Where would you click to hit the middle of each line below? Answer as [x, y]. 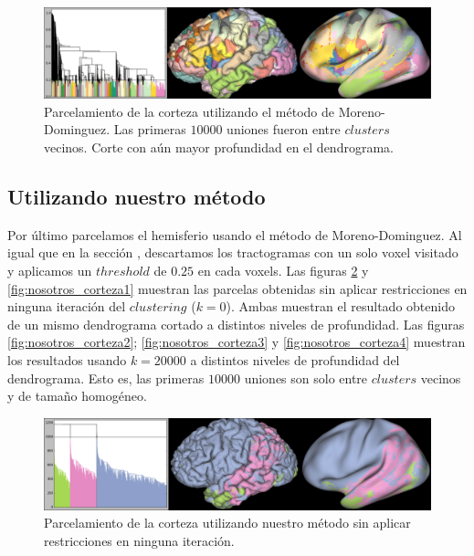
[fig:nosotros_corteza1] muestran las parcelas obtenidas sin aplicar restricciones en [237, 288]
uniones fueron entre [284, 129]
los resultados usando [67, 359]
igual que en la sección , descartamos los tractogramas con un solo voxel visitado [233, 252]
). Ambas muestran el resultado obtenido [340, 306]
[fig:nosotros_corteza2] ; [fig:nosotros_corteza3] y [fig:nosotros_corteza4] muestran [237, 342]
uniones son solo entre [306, 378]
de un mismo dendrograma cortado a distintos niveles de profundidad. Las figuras [236, 324]
